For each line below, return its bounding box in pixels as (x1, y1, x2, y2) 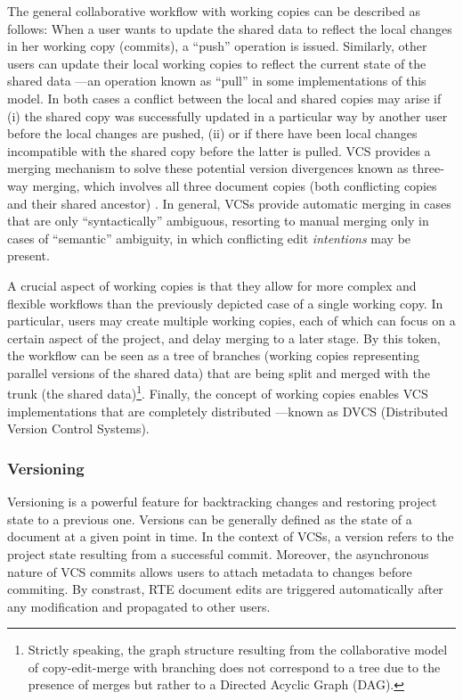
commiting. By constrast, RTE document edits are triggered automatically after (7, 580, 443, 598)
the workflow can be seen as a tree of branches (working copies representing (7, 346, 419, 365)
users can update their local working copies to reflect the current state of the (7, 54, 426, 72)
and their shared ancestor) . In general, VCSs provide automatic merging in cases (7, 194, 451, 212)
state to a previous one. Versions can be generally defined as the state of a (7, 509, 412, 528)
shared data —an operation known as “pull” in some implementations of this (7, 71, 426, 90)
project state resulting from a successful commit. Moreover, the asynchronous (7, 544, 429, 563)
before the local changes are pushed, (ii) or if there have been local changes (7, 124, 418, 143)
